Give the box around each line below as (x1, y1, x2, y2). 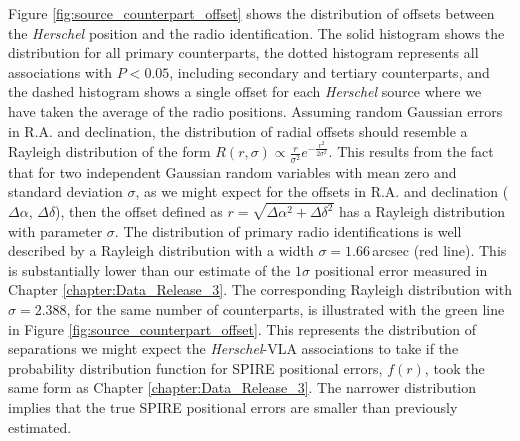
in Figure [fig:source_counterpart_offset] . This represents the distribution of (8, 318, 477, 339)
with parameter (8, 220, 103, 241)
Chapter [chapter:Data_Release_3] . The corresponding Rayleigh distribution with (8, 279, 512, 300)
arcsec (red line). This (372, 240, 507, 261)
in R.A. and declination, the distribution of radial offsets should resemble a (8, 120, 468, 141)
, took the (424, 357, 485, 378)
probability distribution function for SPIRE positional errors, (8, 357, 383, 378)
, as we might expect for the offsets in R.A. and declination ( (135, 181, 509, 202)
